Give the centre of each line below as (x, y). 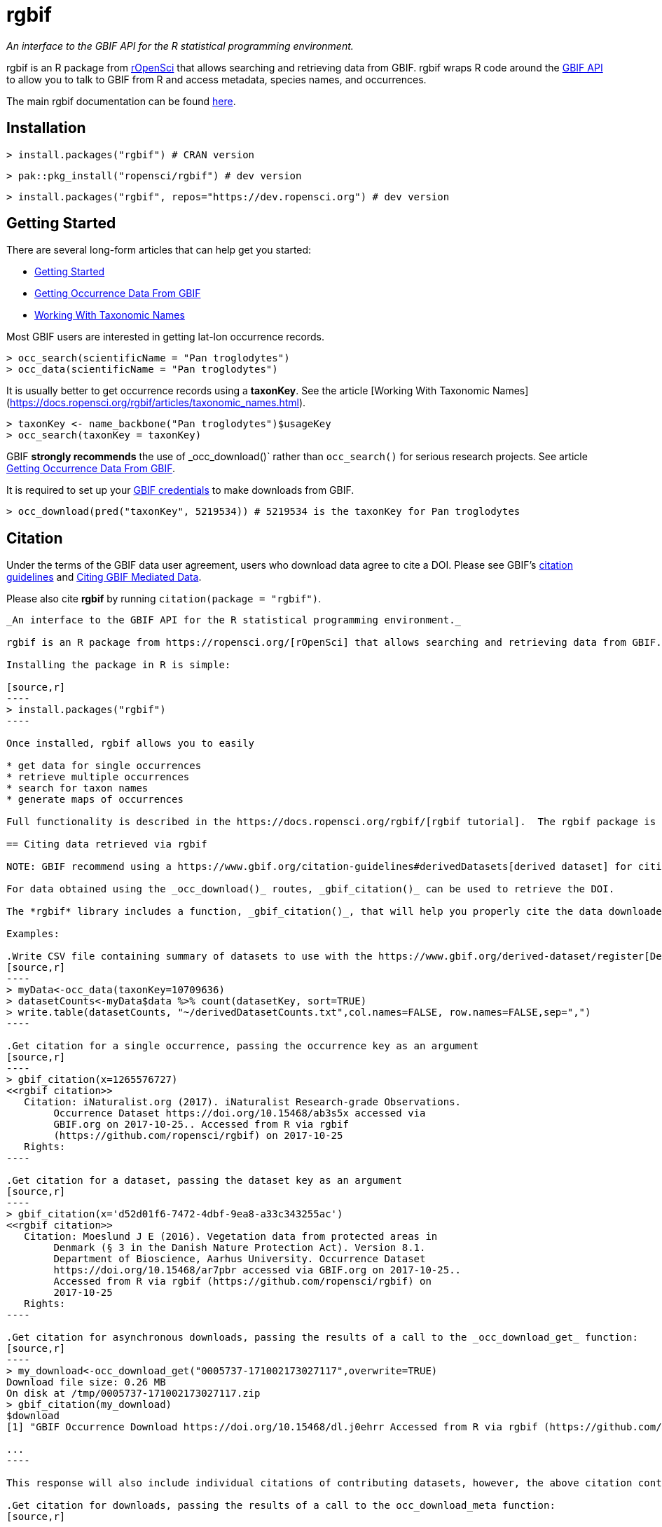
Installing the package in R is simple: (119, 665)
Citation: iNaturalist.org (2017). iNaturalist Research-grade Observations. (243, 1102)
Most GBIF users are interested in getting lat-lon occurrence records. (165, 337)
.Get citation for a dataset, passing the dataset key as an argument (204, 1181)
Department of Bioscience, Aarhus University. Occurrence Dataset (240, 1259)
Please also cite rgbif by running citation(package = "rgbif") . (164, 599)
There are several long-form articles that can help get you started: (159, 250)
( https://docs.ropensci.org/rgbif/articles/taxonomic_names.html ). (156, 403)
